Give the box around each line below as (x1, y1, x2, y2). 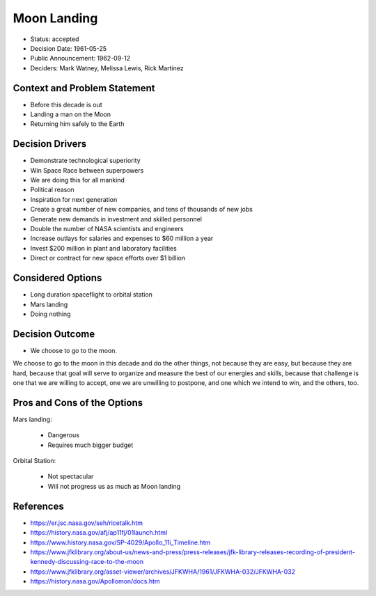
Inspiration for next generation (30, 195, 118, 203)
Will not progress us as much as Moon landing (47, 482, 181, 490)
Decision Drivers (13, 138, 87, 150)
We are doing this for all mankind (30, 176, 125, 185)
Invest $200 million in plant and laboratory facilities (30, 244, 177, 252)
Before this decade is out (30, 100, 102, 109)
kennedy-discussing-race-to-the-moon (30, 558, 144, 566)
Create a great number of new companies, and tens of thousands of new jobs (30, 205, 253, 214)
